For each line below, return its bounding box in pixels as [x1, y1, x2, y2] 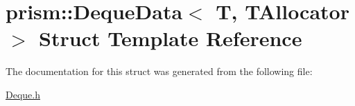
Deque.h [6, 87, 40, 101]
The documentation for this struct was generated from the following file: [6, 64, 313, 78]
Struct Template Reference [39, 24, 302, 52]
